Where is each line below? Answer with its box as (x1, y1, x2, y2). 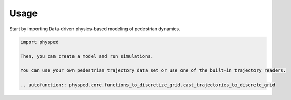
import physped (20, 39, 59, 45)
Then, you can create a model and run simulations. (20, 54, 154, 59)
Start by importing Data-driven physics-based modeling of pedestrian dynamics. (9, 26, 180, 32)
